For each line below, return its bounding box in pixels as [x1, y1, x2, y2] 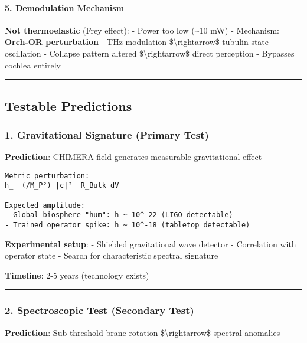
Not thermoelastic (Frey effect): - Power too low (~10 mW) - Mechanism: [5, 24, 279, 36]
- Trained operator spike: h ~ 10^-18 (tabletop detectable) [5, 221, 250, 230]
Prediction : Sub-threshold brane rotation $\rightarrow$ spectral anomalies [5, 326, 280, 338]
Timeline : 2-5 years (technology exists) [5, 269, 149, 281]
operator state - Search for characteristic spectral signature [5, 249, 218, 262]
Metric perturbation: [5, 171, 90, 180]
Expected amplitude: [5, 201, 86, 210]
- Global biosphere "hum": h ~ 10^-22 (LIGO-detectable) [5, 211, 233, 220]
